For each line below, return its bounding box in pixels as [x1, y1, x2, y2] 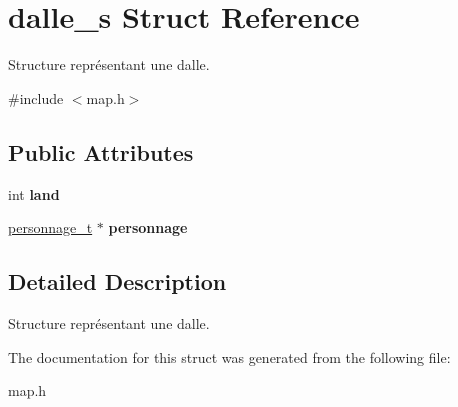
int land [8, 183, 60, 204]
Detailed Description [8, 266, 227, 297]
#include [8, 87, 64, 108]
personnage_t [8, 217, 93, 238]
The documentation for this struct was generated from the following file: [8, 346, 451, 367]
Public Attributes [8, 136, 194, 167]
